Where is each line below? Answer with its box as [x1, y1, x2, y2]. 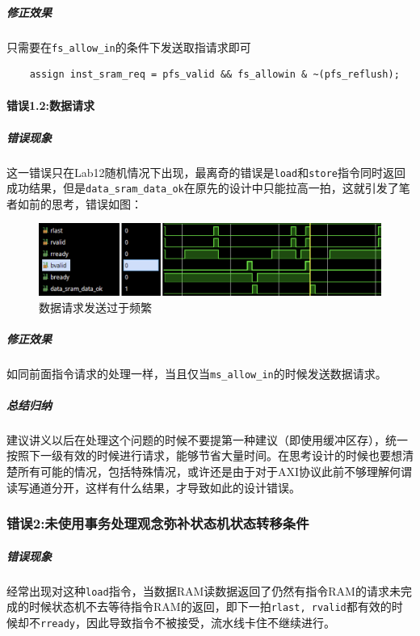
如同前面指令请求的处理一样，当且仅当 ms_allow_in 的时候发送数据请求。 [6, 364, 387, 381]
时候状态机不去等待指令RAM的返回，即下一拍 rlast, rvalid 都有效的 [28, 598, 392, 615]
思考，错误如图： [51, 195, 142, 212]
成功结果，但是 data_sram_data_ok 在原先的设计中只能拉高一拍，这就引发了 [6, 179, 399, 196]
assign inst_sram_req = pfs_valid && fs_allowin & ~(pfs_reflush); [29, 69, 400, 81]
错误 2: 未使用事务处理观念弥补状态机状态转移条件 [6, 513, 309, 533]
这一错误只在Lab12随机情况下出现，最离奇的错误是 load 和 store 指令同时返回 [6, 163, 405, 180]
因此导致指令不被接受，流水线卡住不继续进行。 [86, 613, 335, 630]
